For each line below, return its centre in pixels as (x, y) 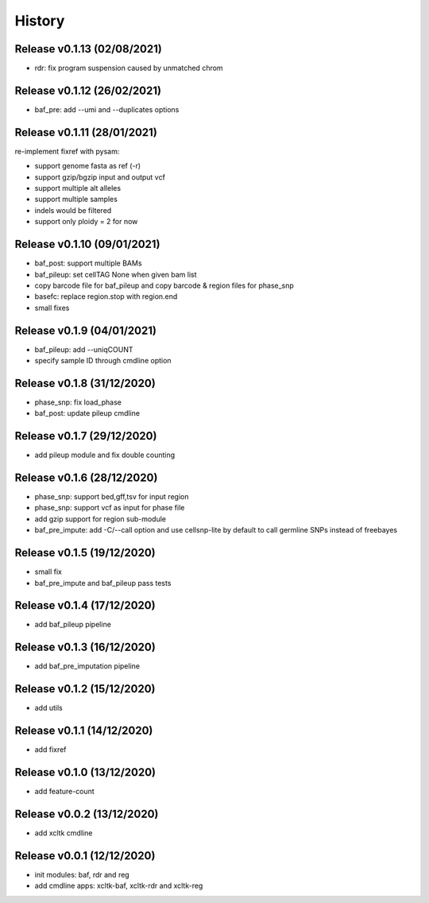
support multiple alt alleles (78, 188)
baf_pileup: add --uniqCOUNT (84, 349)
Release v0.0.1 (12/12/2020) (85, 856)
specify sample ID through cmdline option (103, 360)
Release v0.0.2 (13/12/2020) (87, 814)
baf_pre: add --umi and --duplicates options (107, 109)
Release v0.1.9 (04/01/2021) (85, 330)
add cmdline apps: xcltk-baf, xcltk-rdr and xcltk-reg (119, 886)
